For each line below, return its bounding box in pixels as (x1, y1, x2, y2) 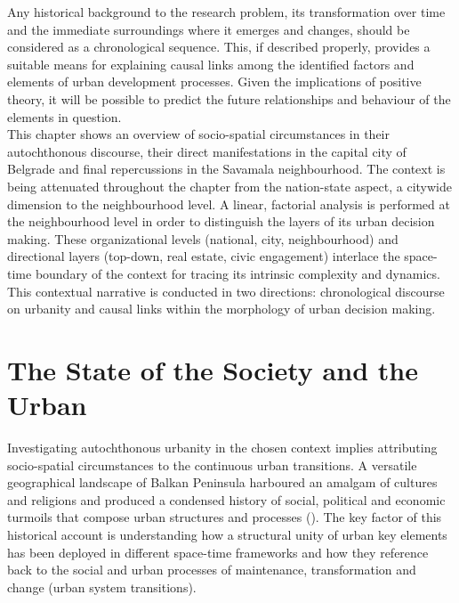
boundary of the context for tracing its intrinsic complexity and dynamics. (35, 264, 440, 282)
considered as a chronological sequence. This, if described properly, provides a (7, 37, 431, 56)
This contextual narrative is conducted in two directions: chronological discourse (7, 281, 445, 300)
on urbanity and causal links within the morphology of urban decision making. (7, 299, 436, 318)
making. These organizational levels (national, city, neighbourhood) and (7, 229, 399, 248)
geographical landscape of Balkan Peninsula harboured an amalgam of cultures (7, 473, 438, 492)
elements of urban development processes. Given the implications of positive (7, 72, 422, 91)
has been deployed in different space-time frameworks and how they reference (7, 542, 429, 561)
